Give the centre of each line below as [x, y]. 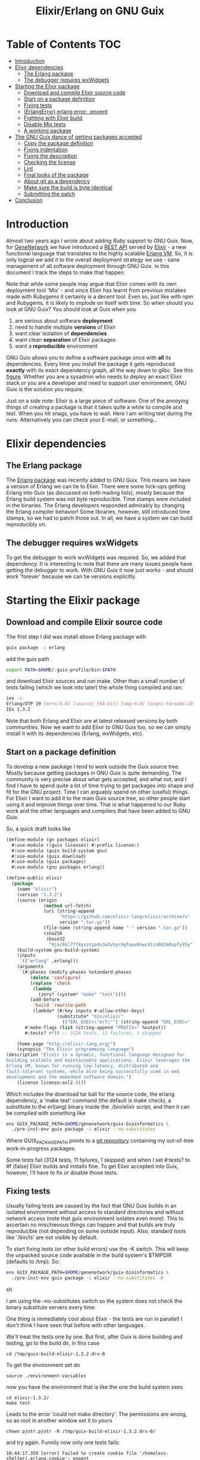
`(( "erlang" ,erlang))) [49, 961]
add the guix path [28, 659]
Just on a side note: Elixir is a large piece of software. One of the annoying [97, 401]
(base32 [56, 939]
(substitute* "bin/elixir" [90, 1016]
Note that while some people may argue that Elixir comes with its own [91, 283]
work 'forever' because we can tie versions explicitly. [71, 576]
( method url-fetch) [68, 906]
